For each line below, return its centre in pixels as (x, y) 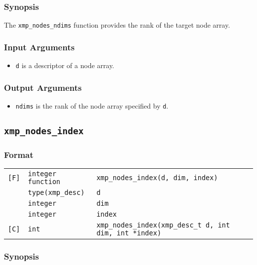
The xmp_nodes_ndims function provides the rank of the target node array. (117, 25)
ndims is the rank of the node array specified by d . (92, 105)
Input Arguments (39, 47)
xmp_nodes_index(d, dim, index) (157, 178)
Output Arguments (43, 87)
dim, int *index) (129, 233)
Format (19, 154)
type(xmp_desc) (56, 193)
